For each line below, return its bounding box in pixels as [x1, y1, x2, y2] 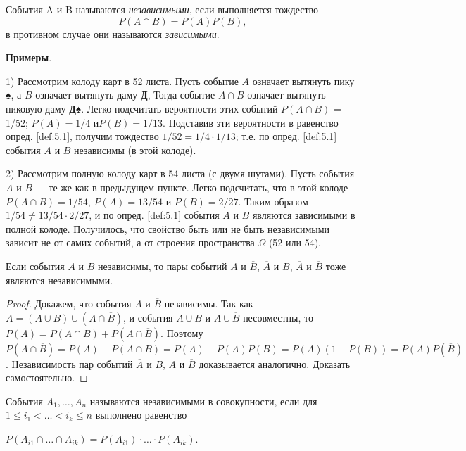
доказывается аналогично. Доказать [199, 356, 351, 371]
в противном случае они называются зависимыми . [6, 26, 220, 41]
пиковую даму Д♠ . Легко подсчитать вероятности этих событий [6, 101, 278, 115]
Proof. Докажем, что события [6, 296, 132, 311]
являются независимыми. [6, 272, 113, 287]
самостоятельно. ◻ [6, 370, 88, 385]
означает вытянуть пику [252, 73, 355, 88]
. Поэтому [160, 325, 203, 340]
